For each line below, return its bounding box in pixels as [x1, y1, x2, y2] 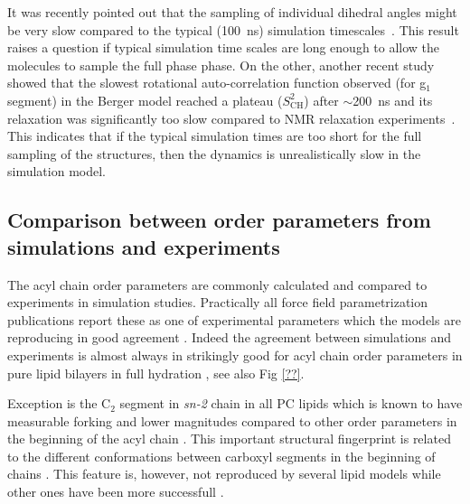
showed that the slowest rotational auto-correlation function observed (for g [7, 73, 427, 92]
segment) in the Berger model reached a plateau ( [7, 90, 283, 109]
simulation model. [7, 162, 106, 181]
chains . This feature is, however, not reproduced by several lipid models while [7, 464, 441, 483]
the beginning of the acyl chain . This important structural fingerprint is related [7, 429, 451, 448]
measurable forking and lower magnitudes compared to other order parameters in [7, 411, 457, 430]
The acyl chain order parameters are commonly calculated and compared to [7, 275, 428, 294]
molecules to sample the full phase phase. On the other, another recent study [7, 55, 435, 74]
